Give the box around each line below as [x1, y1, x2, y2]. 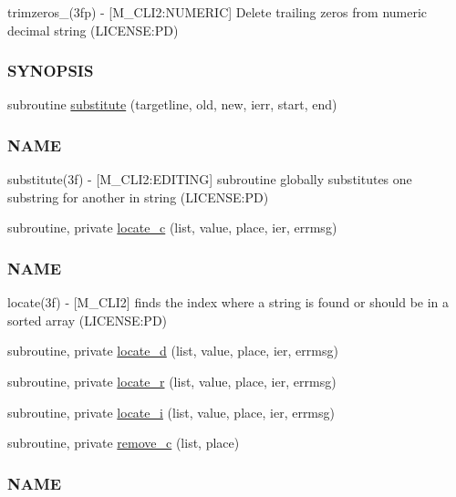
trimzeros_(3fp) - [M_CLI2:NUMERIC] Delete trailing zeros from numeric [7, 3, 428, 21]
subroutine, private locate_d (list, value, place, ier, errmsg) [7, 341, 338, 360]
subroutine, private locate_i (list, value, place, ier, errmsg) [7, 402, 335, 421]
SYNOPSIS [7, 59, 94, 82]
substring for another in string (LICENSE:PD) [7, 187, 269, 206]
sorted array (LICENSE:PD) [7, 310, 168, 329]
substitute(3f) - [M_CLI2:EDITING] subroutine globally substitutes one [7, 170, 412, 189]
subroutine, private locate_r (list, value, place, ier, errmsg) [7, 372, 337, 390]
